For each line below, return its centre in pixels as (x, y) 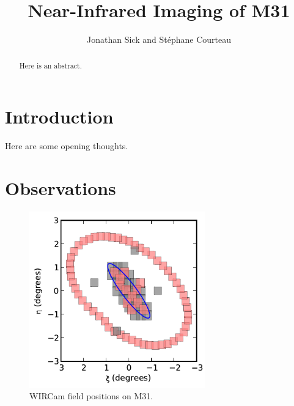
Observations (61, 187)
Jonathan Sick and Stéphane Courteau (159, 39)
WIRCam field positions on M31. (91, 396)
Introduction (59, 116)
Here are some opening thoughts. (67, 146)
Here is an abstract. (51, 65)
